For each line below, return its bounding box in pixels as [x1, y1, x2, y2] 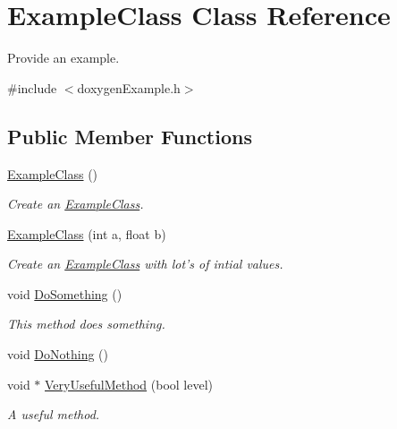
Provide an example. [7, 48, 120, 67]
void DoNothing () [7, 345, 109, 364]
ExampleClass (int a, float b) [7, 224, 166, 243]
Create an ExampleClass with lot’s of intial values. [7, 254, 283, 273]
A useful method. [7, 405, 100, 424]
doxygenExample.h [77, 78, 181, 97]
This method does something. [7, 314, 165, 333]
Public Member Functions [7, 122, 252, 150]
